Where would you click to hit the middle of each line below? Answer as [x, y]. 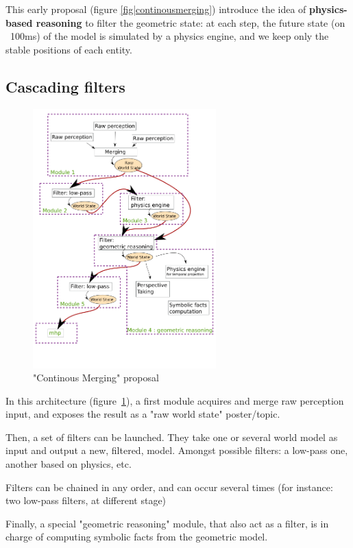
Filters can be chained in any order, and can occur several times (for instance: [169, 487]
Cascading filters [65, 86]
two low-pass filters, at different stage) [86, 500]
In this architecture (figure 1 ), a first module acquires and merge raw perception [175, 400]
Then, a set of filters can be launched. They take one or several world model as [172, 437]
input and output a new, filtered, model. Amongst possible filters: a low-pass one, [177, 450]
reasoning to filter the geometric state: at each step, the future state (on [191, 22]
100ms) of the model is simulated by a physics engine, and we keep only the [169, 36]
